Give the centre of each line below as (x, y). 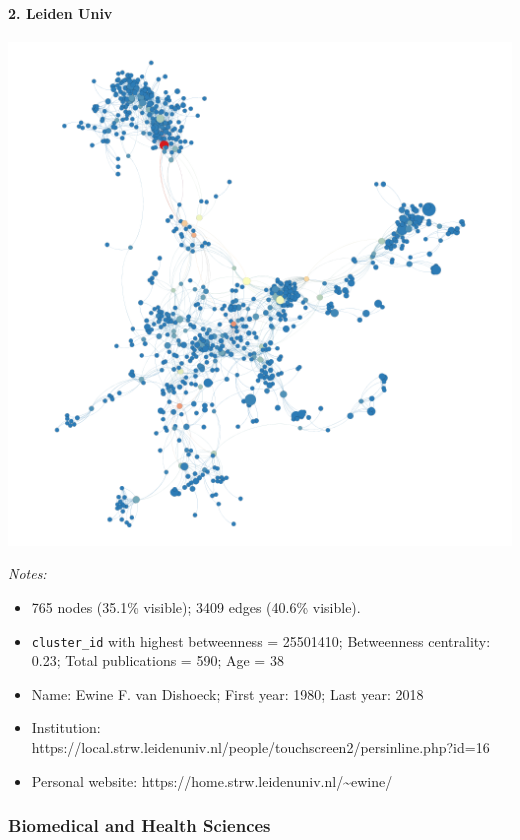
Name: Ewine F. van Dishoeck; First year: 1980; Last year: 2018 (227, 693)
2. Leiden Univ (60, 12)
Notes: (27, 573)
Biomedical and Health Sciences (139, 825)
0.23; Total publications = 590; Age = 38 (157, 660)
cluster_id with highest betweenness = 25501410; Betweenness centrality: (261, 640)
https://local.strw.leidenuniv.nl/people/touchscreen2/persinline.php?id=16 (260, 747)
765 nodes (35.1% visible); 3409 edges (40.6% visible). (196, 606)
